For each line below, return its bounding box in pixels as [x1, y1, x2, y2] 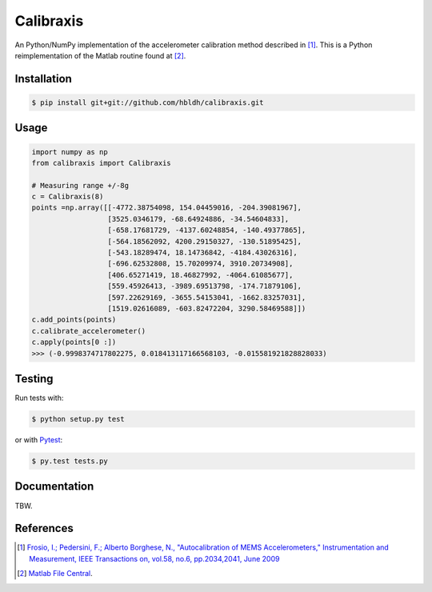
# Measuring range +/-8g [31, 181, 130, 190]
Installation [14, 72, 72, 86]
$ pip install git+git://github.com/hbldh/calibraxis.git [31, 98, 264, 107]
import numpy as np [31, 147, 108, 156]
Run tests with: [14, 393, 64, 403]
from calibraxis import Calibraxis [31, 158, 171, 167]
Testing [14, 372, 54, 386]
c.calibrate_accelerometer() [31, 326, 146, 335]
